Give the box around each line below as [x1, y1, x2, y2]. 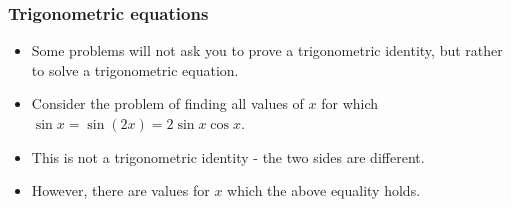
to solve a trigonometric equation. [31, 59, 239, 80]
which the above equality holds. [227, 180, 421, 201]
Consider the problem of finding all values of [31, 93, 304, 114]
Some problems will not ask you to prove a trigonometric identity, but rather [31, 40, 503, 61]
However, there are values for [31, 180, 210, 201]
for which [321, 93, 379, 114]
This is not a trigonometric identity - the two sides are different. [31, 146, 425, 167]
